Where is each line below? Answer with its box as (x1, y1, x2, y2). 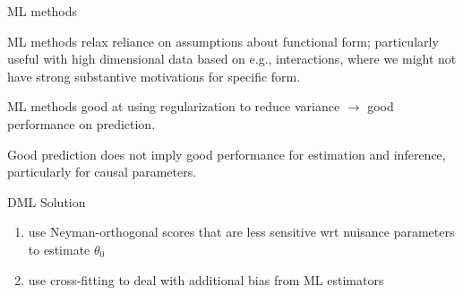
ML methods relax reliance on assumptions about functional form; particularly (7, 31, 439, 50)
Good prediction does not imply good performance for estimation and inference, (7, 144, 446, 163)
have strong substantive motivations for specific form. (7, 66, 301, 85)
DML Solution (7, 192, 86, 211)
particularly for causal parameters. (7, 162, 197, 181)
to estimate (28, 239, 90, 258)
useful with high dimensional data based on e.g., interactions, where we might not (7, 49, 457, 68)
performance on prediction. (7, 114, 156, 133)
